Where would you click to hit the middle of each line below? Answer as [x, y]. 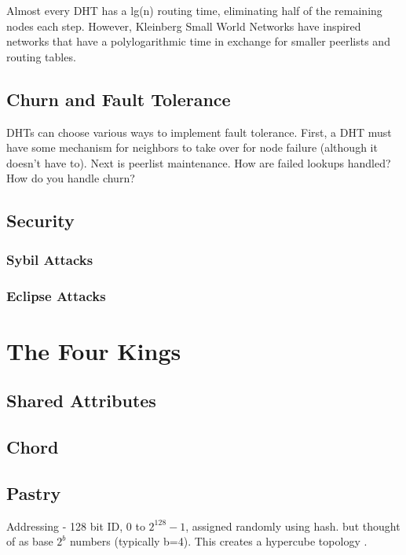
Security [40, 221]
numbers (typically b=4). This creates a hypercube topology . [218, 541]
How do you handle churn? [71, 178]
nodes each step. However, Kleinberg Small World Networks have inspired [184, 26]
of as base [30, 541]
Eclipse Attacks [56, 295]
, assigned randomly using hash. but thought [293, 526]
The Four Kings [94, 350]
